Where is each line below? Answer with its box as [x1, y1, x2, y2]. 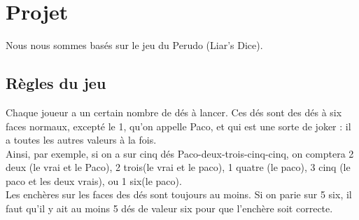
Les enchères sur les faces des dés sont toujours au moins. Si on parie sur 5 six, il [6, 187, 352, 202]
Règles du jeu [6, 72, 106, 94]
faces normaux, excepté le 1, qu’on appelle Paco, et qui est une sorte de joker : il [6, 118, 351, 133]
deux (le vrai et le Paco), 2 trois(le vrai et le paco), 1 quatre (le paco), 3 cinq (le [6, 160, 351, 174]
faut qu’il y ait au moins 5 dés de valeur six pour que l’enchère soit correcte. [6, 201, 333, 216]
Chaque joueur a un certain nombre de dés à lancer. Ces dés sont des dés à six [6, 104, 342, 119]
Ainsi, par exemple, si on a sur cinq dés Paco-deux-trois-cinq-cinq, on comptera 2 [6, 146, 354, 160]
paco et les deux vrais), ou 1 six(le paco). [6, 173, 182, 188]
